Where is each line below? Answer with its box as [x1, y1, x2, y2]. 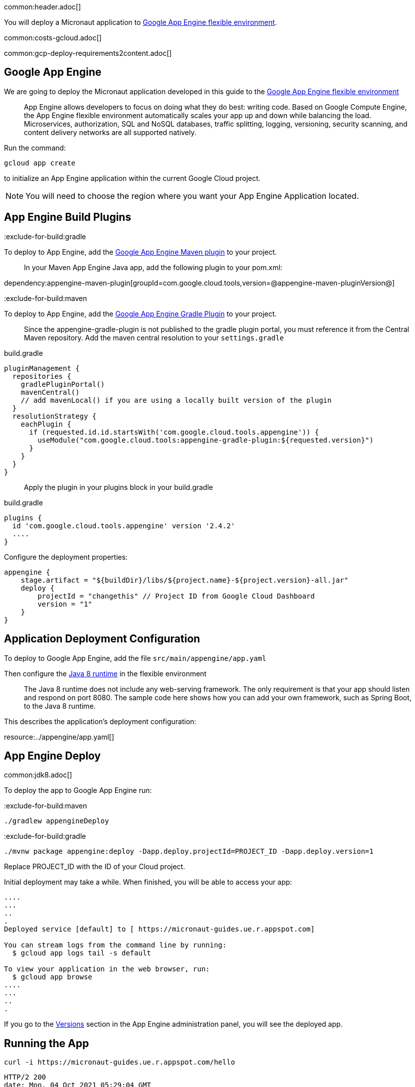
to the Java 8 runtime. [24, 701, 96, 710]
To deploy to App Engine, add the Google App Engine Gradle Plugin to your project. [4, 309, 277, 318]
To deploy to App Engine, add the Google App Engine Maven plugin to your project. [4, 247, 277, 256]
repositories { [12, 372, 71, 380]
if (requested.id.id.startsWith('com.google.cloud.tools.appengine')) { [29, 428, 319, 436]
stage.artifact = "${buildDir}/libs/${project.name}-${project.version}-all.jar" [20, 576, 349, 584]
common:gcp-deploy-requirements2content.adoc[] [4, 49, 172, 57]
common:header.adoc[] [4, 2, 81, 11]
